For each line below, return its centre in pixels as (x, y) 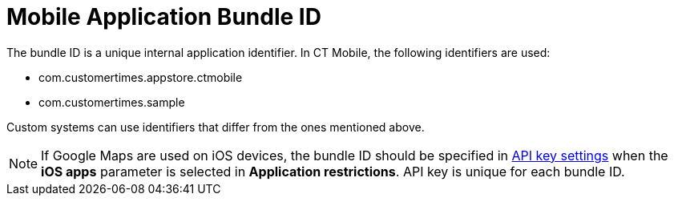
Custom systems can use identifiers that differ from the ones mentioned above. (216, 127)
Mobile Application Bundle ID (164, 17)
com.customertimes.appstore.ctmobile (141, 77)
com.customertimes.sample (112, 102)
